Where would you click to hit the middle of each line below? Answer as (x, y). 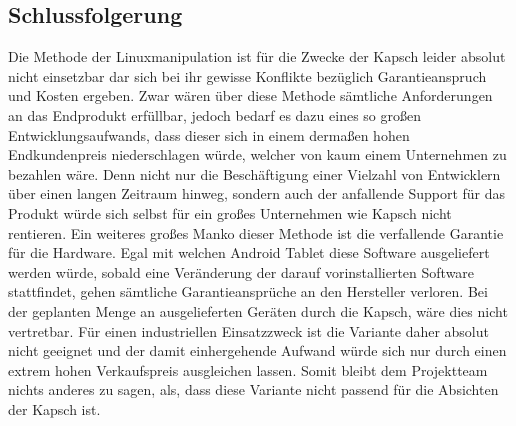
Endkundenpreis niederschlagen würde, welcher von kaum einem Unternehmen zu (257, 154)
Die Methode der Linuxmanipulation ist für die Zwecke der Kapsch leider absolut (257, 56)
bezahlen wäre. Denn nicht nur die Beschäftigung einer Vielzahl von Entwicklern (254, 173)
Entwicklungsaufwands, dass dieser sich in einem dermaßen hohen (209, 134)
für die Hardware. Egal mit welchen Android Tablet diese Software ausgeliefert (249, 252)
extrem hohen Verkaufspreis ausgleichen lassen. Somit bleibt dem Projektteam (248, 369)
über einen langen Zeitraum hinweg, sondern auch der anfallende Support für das (257, 193)
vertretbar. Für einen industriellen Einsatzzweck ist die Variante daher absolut (248, 330)
